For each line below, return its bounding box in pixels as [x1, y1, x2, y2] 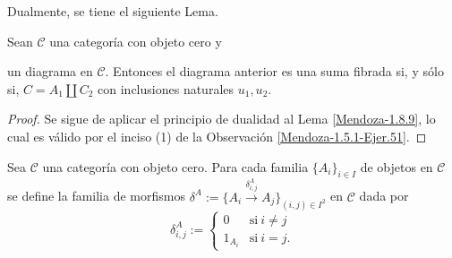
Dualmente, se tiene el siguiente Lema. [7, 2, 218, 20]
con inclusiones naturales [98, 79, 235, 98]
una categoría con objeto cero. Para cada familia [42, 157, 309, 176]
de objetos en [360, 157, 433, 176]
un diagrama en [7, 62, 93, 81]
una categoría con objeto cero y [49, 31, 222, 50]
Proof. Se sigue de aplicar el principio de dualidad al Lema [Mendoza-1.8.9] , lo [7, 109, 436, 128]
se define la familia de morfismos [7, 186, 185, 205]
